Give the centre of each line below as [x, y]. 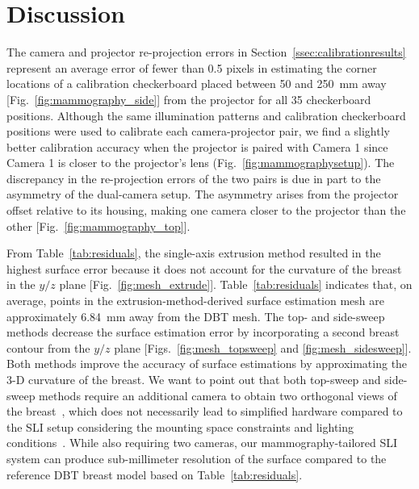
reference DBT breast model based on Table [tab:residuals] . [155, 474]
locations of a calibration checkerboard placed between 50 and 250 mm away [197, 84]
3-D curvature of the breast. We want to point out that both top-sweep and [194, 379]
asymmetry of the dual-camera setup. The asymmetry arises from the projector [203, 194]
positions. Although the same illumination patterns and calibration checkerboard [206, 115]
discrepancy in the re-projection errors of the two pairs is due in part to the [194, 178]
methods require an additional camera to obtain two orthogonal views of [218, 395]
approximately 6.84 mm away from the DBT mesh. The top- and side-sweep [196, 316]
